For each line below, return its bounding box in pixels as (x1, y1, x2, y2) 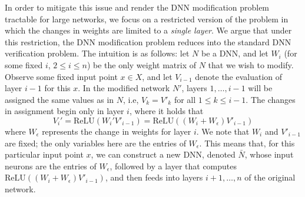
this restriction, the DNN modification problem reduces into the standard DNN (5, 35, 291, 48)
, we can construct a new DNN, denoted (91, 148, 236, 161)
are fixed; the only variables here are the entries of (5, 136, 186, 149)
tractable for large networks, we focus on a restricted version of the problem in (5, 12, 289, 25)
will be (248, 82, 273, 94)
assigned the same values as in (5, 93, 114, 105)
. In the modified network (78, 82, 170, 94)
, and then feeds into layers (105, 171, 203, 183)
